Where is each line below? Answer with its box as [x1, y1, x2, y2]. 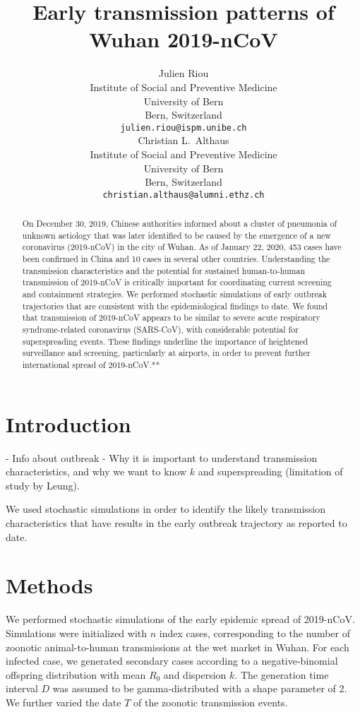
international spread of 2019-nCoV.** [22, 359, 160, 371]
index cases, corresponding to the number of [159, 625, 350, 640]
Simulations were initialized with [6, 625, 148, 640]
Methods [6, 571, 93, 600]
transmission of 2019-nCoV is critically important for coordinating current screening [22, 276, 332, 288]
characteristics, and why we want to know [6, 464, 187, 479]
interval [6, 681, 38, 696]
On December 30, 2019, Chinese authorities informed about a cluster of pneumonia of [22, 218, 337, 230]
